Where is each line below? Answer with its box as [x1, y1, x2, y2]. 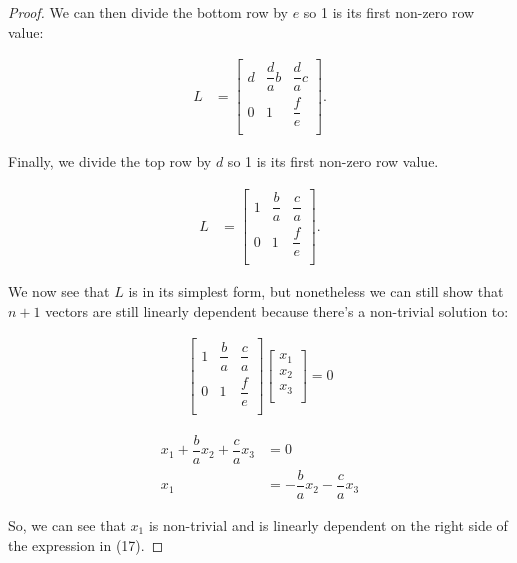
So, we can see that [8, 514, 126, 535]
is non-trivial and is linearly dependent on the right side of [148, 514, 508, 535]
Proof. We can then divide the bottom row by [8, 2, 288, 22]
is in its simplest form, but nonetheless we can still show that [128, 281, 504, 302]
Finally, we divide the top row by [8, 151, 212, 172]
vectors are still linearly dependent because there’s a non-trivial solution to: [45, 300, 509, 321]
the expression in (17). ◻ [8, 534, 164, 555]
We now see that [8, 281, 110, 302]
